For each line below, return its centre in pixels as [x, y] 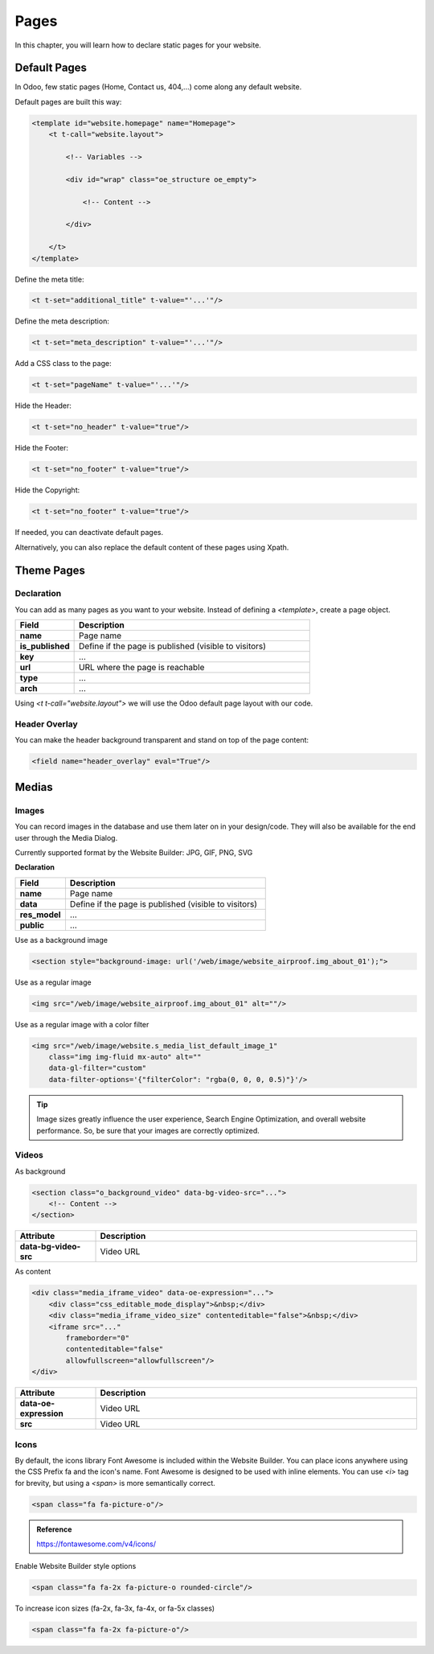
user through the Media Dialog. [66, 837]
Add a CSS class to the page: [63, 364]
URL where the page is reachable [142, 668]
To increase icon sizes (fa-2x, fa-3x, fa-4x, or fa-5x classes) [115, 1608]
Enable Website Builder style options [76, 1566]
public [32, 925]
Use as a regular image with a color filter [82, 1024]
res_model [40, 915]
